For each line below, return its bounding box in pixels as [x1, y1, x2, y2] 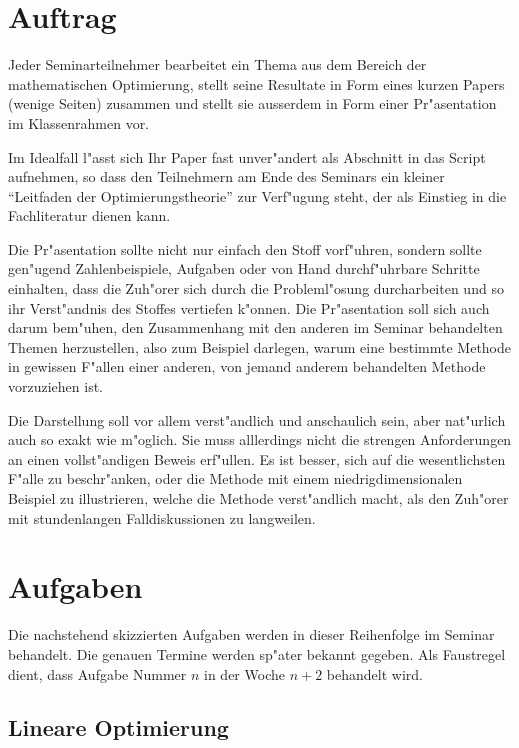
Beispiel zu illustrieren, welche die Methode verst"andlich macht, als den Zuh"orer [8, 488, 509, 508]
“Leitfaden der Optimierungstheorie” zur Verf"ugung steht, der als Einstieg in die [8, 185, 507, 206]
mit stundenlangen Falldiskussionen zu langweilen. [8, 507, 316, 528]
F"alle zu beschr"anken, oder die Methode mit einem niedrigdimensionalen [8, 468, 463, 489]
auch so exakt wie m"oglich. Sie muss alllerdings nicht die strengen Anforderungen [8, 429, 512, 450]
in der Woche [204, 663, 285, 684]
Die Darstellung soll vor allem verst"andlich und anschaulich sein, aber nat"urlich [8, 409, 506, 430]
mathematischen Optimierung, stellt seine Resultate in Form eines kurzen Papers [8, 73, 505, 94]
